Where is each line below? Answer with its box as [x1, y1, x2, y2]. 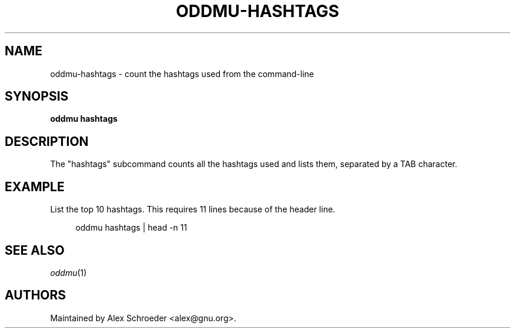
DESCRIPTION [5, 134, 89, 149]
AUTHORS [5, 288, 66, 303]
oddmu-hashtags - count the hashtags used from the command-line [50, 68, 315, 79]
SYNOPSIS [5, 89, 69, 104]
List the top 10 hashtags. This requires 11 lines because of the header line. [50, 204, 336, 215]
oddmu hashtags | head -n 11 [75, 222, 188, 233]
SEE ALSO [5, 242, 65, 258]
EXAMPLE [5, 179, 65, 194]
